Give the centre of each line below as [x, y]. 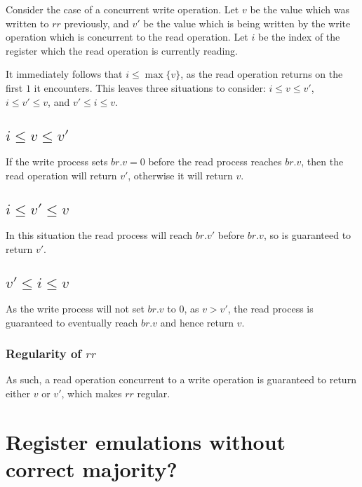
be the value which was [300, 9]
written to [27, 23]
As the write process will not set [75, 308]
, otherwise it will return [180, 175]
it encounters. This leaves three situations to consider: [150, 87]
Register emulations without [146, 441]
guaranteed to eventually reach [72, 322]
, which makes [92, 393]
